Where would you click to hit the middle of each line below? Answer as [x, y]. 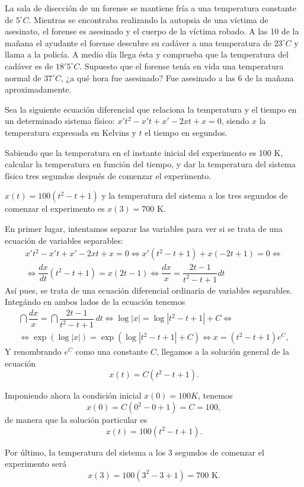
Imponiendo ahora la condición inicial [73, 395]
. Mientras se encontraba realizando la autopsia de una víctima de [148, 19]
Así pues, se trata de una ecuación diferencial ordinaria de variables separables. [148, 290]
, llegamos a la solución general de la [223, 351]
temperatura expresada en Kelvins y [71, 132]
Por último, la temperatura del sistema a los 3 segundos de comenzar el [135, 452]
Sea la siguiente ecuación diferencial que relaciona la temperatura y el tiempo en [151, 109]
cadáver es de [29, 66]
